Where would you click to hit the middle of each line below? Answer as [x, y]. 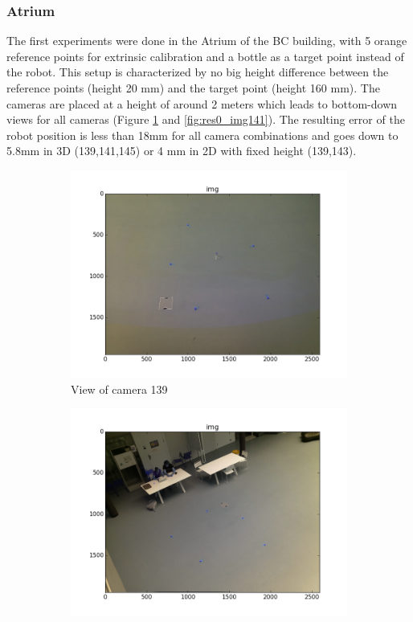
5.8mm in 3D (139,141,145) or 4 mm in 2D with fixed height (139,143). [182, 151]
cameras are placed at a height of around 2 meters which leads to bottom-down [202, 103]
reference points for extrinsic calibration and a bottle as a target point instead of [205, 56]
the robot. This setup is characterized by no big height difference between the [198, 72]
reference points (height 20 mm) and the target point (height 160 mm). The [193, 88]
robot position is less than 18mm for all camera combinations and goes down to [202, 135]
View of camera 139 [119, 389]
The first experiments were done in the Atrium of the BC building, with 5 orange [207, 41]
